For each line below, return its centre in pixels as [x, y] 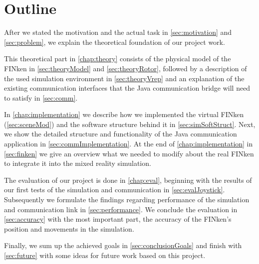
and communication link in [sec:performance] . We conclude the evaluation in [121, 209]
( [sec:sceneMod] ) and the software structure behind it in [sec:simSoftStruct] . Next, [130, 124]
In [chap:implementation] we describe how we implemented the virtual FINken [124, 114]
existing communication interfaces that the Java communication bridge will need [127, 88]
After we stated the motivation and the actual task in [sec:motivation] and [118, 32]
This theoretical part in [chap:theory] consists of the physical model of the [118, 59]
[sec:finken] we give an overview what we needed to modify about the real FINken [129, 153]
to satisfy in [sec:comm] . [41, 97]
